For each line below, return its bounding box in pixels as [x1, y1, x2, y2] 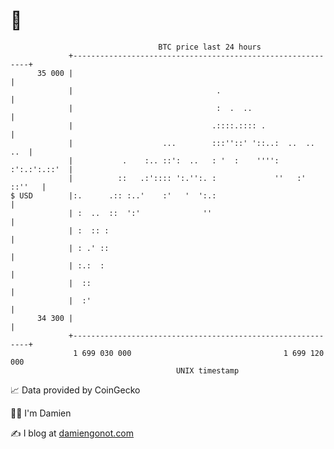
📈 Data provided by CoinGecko [10, 384, 141, 396]
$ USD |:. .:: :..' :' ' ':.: [10, 190, 217, 201]
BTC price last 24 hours [158, 42, 262, 52]
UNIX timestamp [175, 365, 240, 376]
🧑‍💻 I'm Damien [10, 407, 72, 419]
